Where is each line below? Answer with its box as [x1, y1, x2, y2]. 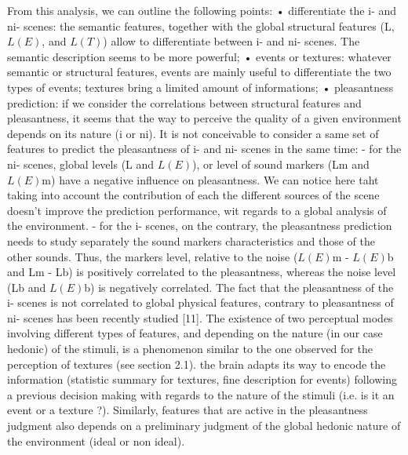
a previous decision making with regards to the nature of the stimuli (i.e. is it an [7, 386, 395, 402]
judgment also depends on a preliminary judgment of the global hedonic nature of [7, 417, 401, 434]
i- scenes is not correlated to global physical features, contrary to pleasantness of [7, 294, 394, 311]
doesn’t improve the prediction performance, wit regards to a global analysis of [7, 202, 387, 218]
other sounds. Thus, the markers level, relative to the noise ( [7, 248, 298, 264]
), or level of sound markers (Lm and [192, 155, 370, 172]
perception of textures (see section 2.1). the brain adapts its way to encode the [7, 355, 386, 372]
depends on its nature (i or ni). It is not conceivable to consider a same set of [7, 125, 379, 141]
